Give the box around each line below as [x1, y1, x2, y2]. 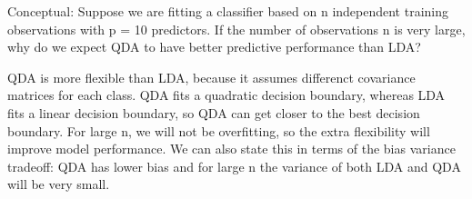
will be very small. [7, 174, 110, 194]
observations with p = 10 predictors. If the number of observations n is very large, [7, 19, 466, 38]
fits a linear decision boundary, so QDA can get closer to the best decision [7, 103, 420, 122]
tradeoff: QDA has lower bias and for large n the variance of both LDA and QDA [7, 156, 461, 175]
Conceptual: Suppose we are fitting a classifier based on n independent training [7, 2, 449, 20]
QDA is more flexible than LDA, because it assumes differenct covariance [7, 67, 416, 86]
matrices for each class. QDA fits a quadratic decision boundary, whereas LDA [7, 85, 446, 104]
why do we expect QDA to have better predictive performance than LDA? [7, 37, 421, 56]
